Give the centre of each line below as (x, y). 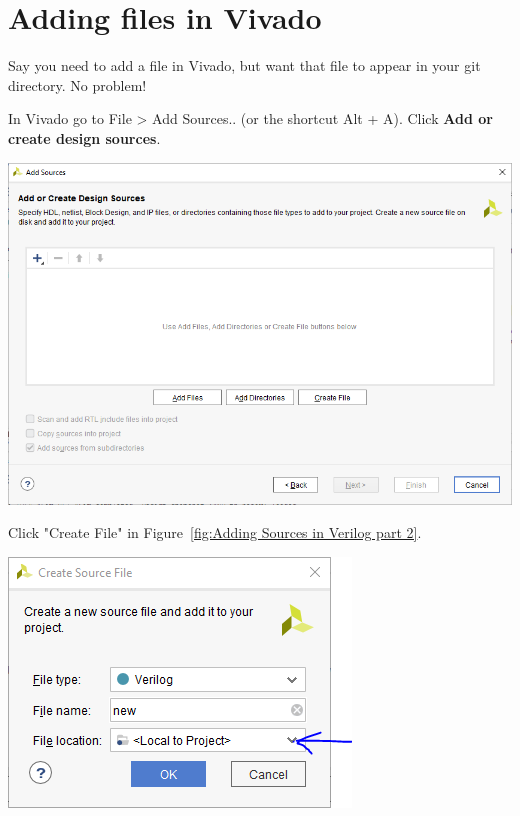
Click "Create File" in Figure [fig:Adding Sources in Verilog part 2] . (215, 532)
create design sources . (84, 137)
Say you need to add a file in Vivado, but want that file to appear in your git (244, 65)
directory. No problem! (77, 84)
